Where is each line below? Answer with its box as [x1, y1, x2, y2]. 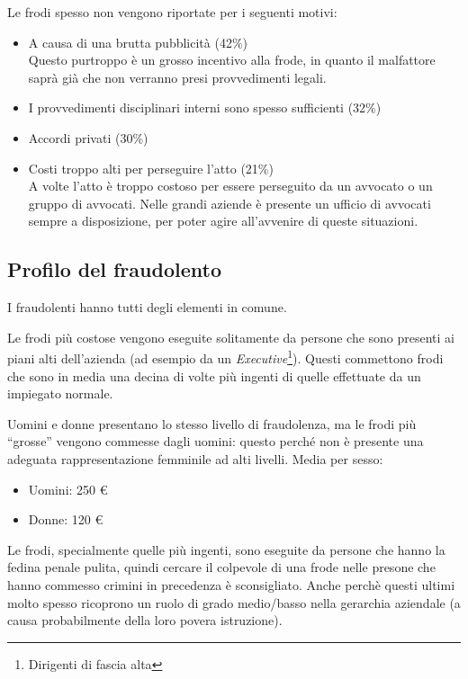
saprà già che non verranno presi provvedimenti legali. [28, 67, 327, 86]
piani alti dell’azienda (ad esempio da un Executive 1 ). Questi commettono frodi [7, 346, 444, 367]
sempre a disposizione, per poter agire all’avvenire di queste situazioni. [28, 211, 418, 230]
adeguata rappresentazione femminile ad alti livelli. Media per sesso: [7, 449, 383, 468]
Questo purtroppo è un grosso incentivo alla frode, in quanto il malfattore [28, 50, 436, 69]
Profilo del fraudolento [7, 255, 221, 283]
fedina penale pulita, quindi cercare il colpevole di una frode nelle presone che [7, 558, 436, 576]
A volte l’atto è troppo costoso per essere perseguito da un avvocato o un [28, 176, 433, 195]
